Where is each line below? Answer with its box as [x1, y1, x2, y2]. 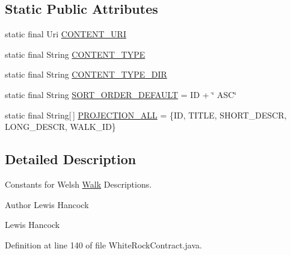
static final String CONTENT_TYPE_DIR [5, 68, 167, 81]
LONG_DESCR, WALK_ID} [5, 120, 116, 133]
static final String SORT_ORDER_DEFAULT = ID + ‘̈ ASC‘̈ [5, 88, 237, 100]
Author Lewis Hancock [5, 198, 89, 210]
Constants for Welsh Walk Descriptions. [5, 177, 152, 190]
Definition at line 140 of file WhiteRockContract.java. [5, 238, 202, 251]
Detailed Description [5, 150, 136, 168]
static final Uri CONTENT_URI [5, 28, 126, 40]
